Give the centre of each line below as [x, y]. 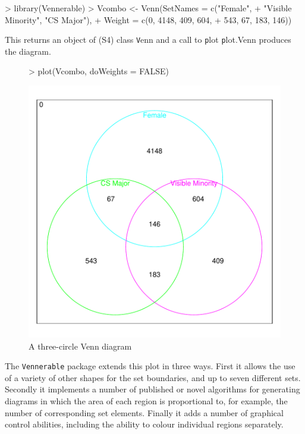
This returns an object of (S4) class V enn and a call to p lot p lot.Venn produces [148, 40]
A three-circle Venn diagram [80, 346]
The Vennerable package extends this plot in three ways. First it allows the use [150, 366]
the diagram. [28, 51]
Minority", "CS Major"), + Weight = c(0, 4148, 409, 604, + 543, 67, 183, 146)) [148, 19]
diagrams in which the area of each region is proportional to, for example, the [146, 401]
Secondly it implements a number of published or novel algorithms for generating [152, 389]
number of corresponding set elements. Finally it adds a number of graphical [144, 412]
